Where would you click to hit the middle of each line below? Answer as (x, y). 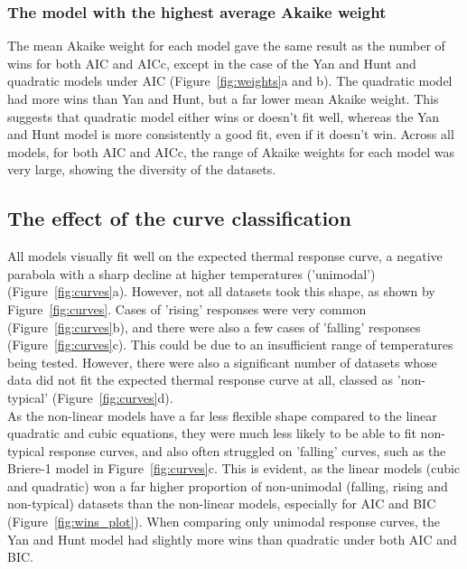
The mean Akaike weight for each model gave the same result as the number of (226, 46)
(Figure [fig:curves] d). (112, 397)
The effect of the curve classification (179, 218)
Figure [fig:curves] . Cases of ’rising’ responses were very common (187, 308)
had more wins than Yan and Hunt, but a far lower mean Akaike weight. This (223, 98)
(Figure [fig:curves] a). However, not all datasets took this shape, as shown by (221, 291)
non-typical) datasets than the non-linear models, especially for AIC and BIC (222, 504)
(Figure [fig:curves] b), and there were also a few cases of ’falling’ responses (214, 326)
